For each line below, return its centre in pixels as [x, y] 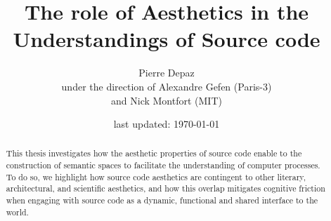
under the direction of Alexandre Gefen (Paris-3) [167, 86]
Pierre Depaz [167, 73]
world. [17, 212]
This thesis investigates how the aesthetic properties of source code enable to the [154, 153]
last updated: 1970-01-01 [167, 124]
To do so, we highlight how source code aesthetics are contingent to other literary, [156, 176]
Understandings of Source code [167, 39]
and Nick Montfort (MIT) [167, 100]
